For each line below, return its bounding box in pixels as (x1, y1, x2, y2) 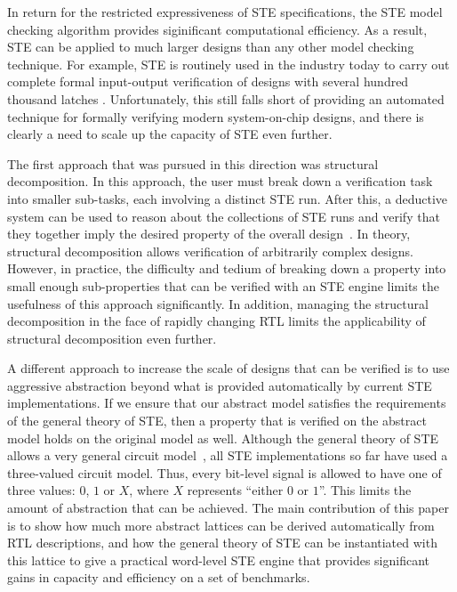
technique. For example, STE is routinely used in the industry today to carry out (7, 54, 450, 73)
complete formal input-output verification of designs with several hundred (7, 72, 409, 91)
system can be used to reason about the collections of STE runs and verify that (7, 207, 440, 225)
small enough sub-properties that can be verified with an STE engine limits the (7, 276, 439, 295)
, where (129, 481, 169, 499)
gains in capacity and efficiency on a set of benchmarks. (7, 568, 310, 587)
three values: (7, 481, 76, 499)
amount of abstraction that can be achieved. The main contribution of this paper (7, 499, 449, 517)
